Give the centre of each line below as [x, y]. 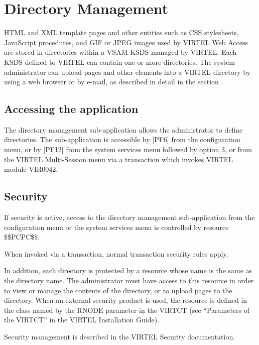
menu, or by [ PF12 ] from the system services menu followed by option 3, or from [128, 149]
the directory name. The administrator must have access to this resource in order [129, 280]
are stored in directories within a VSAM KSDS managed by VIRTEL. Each [120, 52]
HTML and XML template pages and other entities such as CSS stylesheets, [121, 32]
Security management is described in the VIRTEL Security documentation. [120, 336]
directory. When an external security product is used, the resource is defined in [126, 300]
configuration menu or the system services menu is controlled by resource [116, 227]
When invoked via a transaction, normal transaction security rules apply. [116, 253]
